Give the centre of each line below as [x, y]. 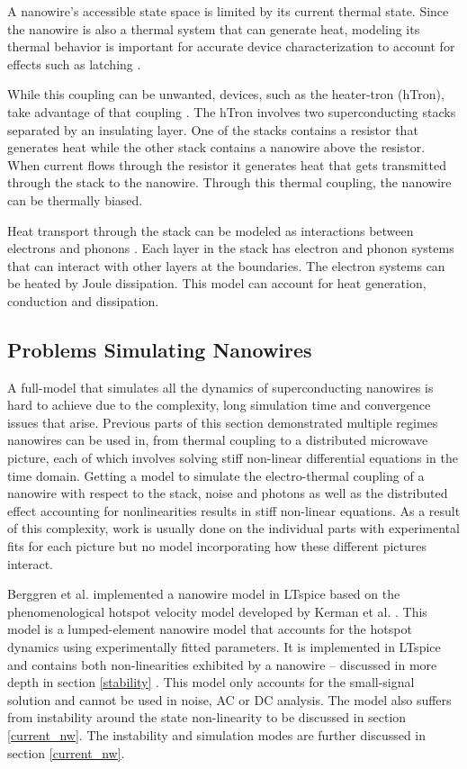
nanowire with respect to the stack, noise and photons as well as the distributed [228, 493]
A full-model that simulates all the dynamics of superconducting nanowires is [220, 387]
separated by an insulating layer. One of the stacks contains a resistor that [213, 129]
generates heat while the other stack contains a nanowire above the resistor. [216, 147]
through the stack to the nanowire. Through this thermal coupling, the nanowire [229, 182]
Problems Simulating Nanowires [160, 349]
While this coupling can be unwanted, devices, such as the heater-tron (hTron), [226, 94]
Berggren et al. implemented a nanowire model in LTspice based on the [204, 594]
